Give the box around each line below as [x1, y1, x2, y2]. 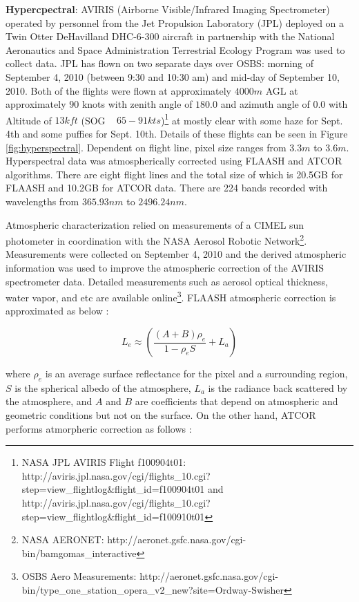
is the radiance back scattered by [208, 380, 348, 395]
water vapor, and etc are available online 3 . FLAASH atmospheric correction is [6, 288, 336, 304]
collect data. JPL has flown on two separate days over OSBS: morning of [6, 56, 313, 70]
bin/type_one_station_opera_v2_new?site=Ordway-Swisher [21, 582, 284, 596]
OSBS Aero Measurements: [21, 569, 137, 583]
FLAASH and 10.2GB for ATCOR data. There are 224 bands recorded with [6, 180, 328, 195]
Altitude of [6, 113, 52, 127]
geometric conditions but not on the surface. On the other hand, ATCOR [6, 408, 316, 422]
